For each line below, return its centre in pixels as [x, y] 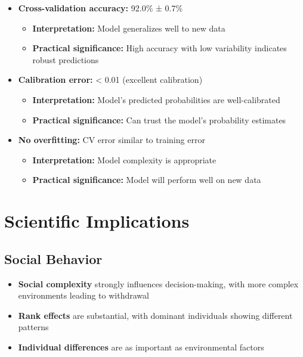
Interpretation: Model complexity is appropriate [124, 159]
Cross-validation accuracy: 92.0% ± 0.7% [101, 8]
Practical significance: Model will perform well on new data [147, 180]
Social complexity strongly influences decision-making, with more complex [158, 283]
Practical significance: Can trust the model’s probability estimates [159, 119]
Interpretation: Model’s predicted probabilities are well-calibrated [156, 99]
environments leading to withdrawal [84, 295]
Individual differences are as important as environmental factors [141, 347]
